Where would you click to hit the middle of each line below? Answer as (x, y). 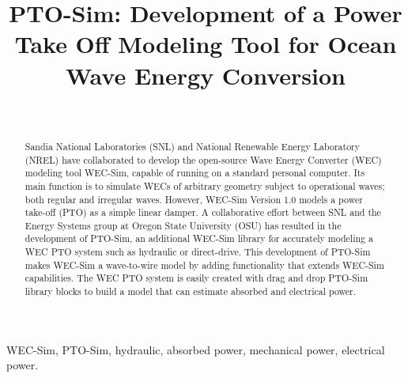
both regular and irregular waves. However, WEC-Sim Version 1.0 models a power (194, 199)
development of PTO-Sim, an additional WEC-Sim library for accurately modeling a (199, 238)
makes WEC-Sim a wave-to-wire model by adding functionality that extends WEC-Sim (204, 265)
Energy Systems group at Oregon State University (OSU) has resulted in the (183, 225)
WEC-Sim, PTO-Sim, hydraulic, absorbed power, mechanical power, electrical (196, 349)
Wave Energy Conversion (206, 75)
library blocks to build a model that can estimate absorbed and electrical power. (190, 291)
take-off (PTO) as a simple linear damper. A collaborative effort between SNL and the (203, 212)
